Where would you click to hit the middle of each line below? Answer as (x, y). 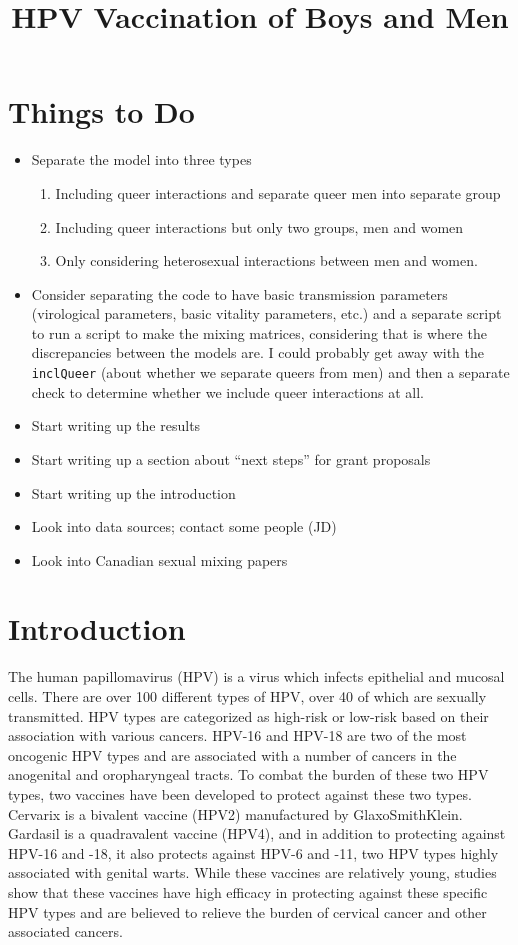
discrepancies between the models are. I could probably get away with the (257, 352)
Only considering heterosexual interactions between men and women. (266, 260)
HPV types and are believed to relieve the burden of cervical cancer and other (247, 911)
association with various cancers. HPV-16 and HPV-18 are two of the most (237, 735)
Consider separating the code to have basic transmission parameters (239, 293)
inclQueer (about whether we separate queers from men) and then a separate (270, 372)
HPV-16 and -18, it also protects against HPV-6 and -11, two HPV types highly (253, 852)
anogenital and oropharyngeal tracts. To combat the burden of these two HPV (248, 774)
